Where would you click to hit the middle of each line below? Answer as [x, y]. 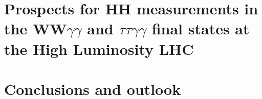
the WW [36, 28]
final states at [201, 28]
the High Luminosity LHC [99, 48]
